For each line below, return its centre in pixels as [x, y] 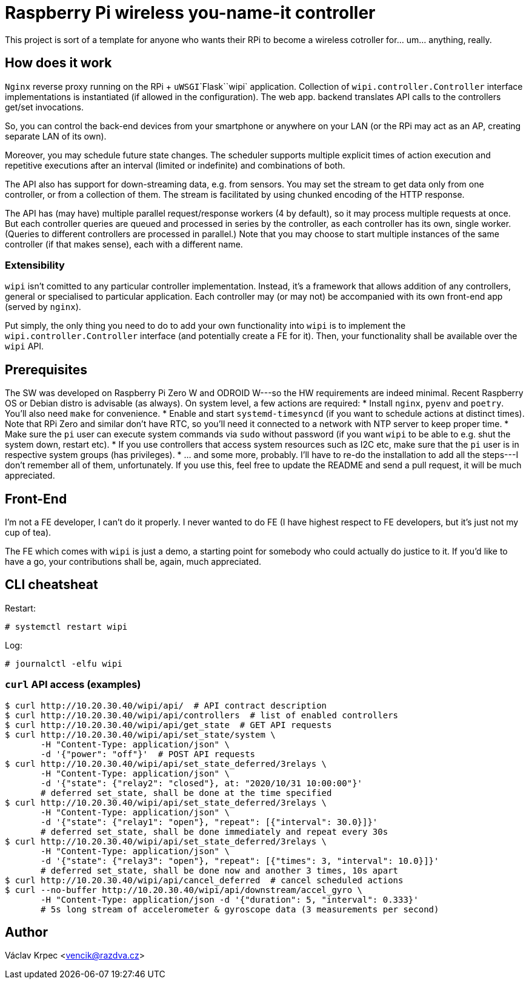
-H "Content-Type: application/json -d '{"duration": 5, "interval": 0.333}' [230, 899]
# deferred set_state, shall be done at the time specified [186, 793]
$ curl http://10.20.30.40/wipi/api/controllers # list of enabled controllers [202, 715]
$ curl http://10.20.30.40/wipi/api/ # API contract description [166, 705]
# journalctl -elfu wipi [64, 663]
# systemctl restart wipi [66, 626]
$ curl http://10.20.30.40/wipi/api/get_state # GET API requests [168, 725]
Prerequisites [46, 369]
